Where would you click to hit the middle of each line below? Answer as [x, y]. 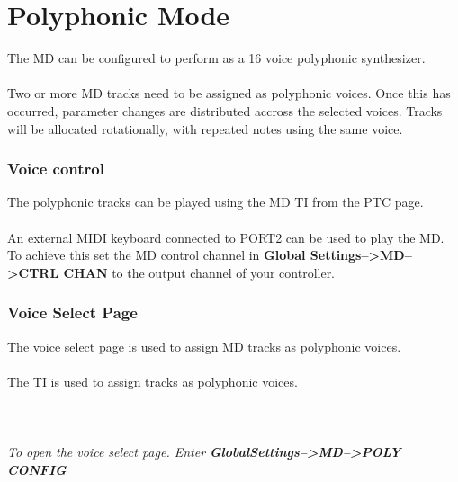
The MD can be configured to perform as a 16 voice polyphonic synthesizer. [216, 58]
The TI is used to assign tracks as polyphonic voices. [153, 381]
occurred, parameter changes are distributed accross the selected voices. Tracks [225, 110]
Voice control [56, 169]
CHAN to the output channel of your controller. [199, 272]
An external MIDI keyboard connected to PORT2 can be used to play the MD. [226, 237]
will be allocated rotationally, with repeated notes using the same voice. [205, 128]
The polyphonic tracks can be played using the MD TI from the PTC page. [216, 202]
